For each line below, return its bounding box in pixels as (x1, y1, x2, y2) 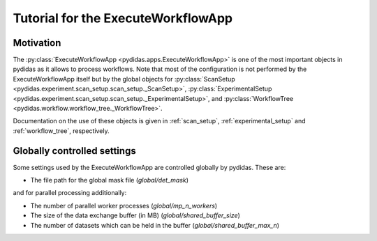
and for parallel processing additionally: (13, 189, 127, 197)
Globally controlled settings (13, 145, 136, 157)
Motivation (13, 37, 61, 49)
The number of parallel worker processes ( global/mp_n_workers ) (30, 201, 218, 210)
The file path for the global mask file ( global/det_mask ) (30, 176, 188, 185)
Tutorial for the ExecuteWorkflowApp (13, 10, 233, 26)
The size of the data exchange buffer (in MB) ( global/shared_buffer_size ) (30, 211, 241, 219)
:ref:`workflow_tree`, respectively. (13, 126, 110, 135)
